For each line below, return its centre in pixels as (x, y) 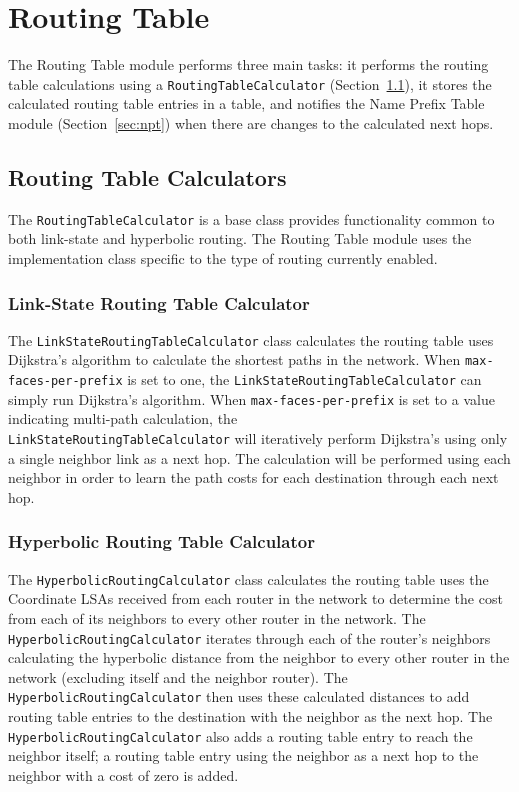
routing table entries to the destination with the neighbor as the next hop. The (250, 716)
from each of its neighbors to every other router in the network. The (217, 617)
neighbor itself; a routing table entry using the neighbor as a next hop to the (243, 755)
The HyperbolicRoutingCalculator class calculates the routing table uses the (248, 578)
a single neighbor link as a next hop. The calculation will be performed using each (259, 457)
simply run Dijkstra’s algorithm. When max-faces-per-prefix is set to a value (251, 398)
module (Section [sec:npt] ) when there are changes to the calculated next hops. (251, 122)
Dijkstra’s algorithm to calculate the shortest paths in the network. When (234, 359)
